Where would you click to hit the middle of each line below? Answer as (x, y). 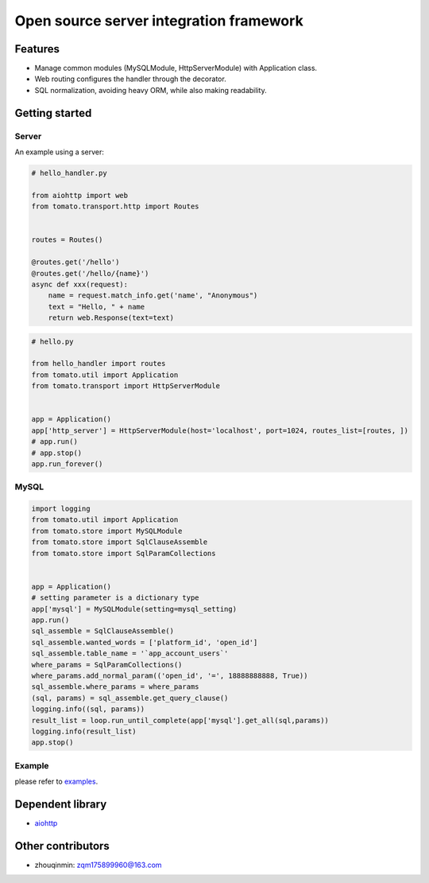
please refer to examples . (56, 782)
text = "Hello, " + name (97, 307)
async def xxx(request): (80, 284)
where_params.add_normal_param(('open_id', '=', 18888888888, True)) (170, 675)
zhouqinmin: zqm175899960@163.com (98, 865)
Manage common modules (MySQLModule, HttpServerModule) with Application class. (176, 68)
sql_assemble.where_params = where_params (115, 687)
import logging (61, 509)
